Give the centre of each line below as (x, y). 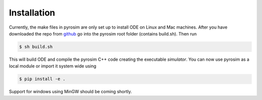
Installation (32, 13)
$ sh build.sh (36, 47)
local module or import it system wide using (53, 66)
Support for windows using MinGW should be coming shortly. (70, 92)
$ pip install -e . (42, 79)
